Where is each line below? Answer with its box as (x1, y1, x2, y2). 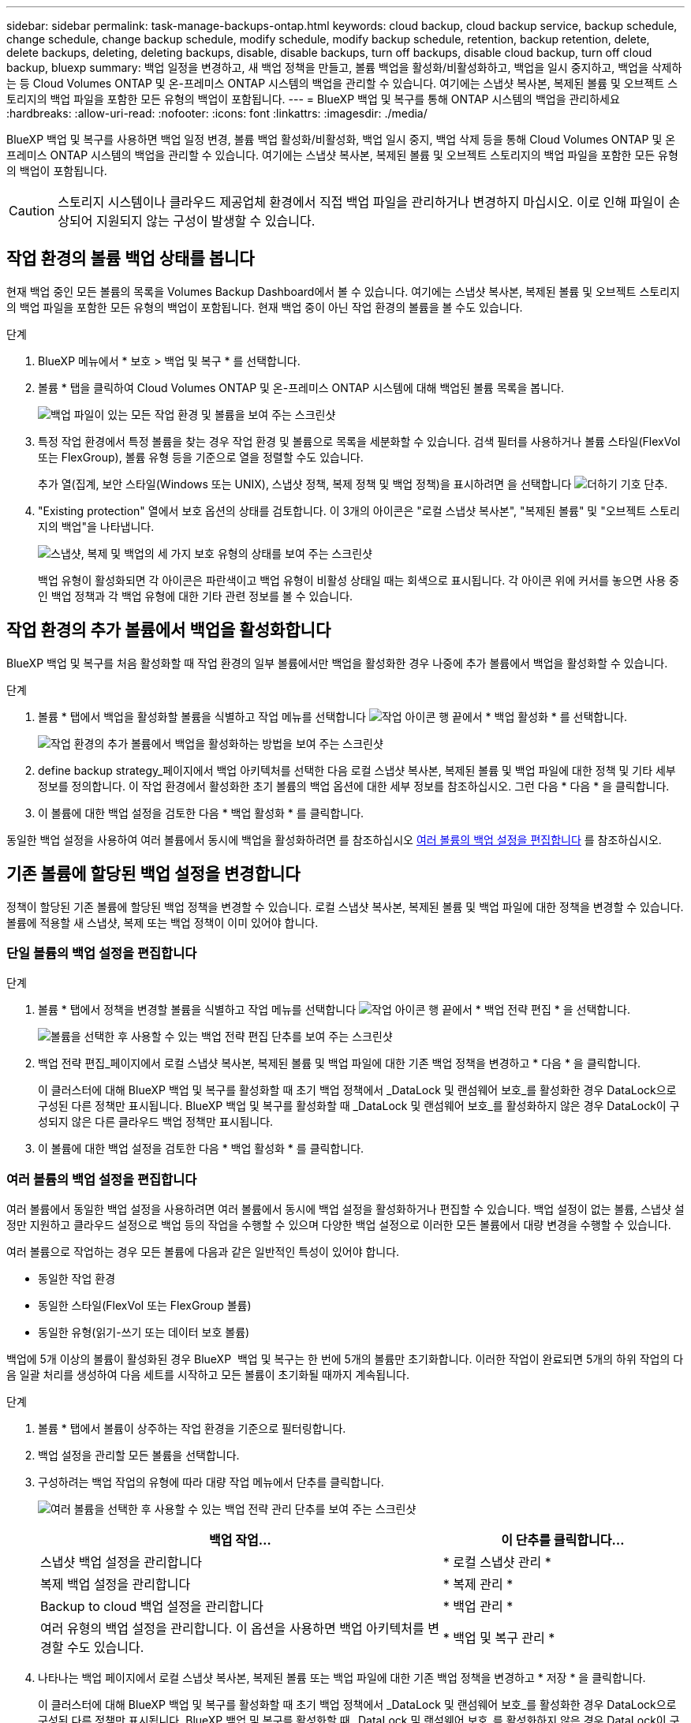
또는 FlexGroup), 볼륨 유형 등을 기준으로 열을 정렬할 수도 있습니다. (38, 450, 364, 464)
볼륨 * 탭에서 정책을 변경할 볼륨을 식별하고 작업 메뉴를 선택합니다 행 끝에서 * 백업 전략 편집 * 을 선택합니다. (38, 1003, 630, 1017)
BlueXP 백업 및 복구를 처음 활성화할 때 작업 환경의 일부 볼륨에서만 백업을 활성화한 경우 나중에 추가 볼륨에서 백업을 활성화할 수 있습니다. (6, 656, 668, 670)
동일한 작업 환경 (38, 1272, 116, 1286)
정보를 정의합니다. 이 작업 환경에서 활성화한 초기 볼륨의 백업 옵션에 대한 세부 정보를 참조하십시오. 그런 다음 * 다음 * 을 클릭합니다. (38, 779, 670, 793)
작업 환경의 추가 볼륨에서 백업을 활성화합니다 (6, 620, 331, 641)
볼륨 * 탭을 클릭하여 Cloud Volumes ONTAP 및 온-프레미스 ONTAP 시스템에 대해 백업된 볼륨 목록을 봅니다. (38, 380, 564, 394)
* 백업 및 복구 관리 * (443, 1630, 555, 1646)
